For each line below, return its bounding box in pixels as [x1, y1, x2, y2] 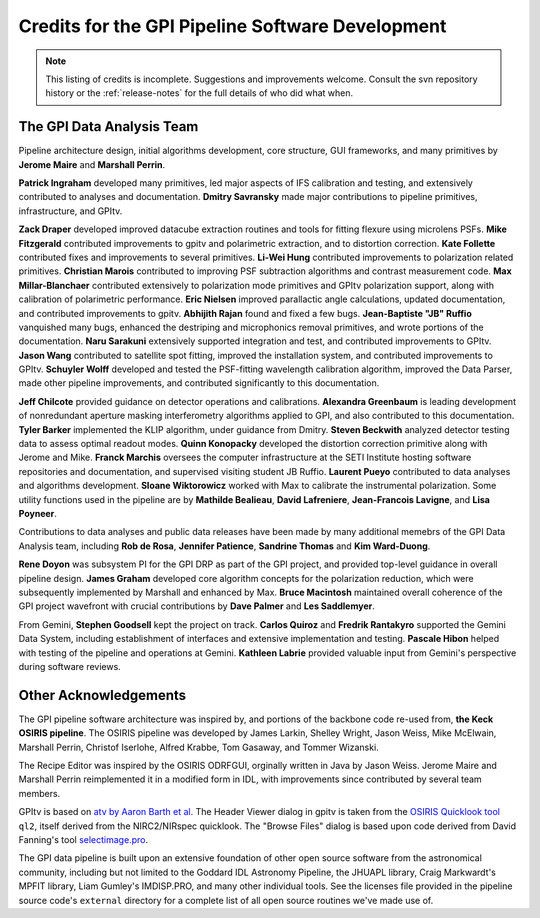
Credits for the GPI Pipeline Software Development [18, 15, 447, 37]
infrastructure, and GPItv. [18, 205, 123, 217]
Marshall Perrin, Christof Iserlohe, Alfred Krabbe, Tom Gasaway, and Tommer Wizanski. [18, 741, 379, 753]
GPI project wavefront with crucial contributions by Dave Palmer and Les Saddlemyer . [18, 600, 375, 612]
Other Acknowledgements [18, 686, 187, 704]
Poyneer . [18, 508, 57, 519]
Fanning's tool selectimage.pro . [18, 833, 149, 845]
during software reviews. [18, 660, 122, 672]
